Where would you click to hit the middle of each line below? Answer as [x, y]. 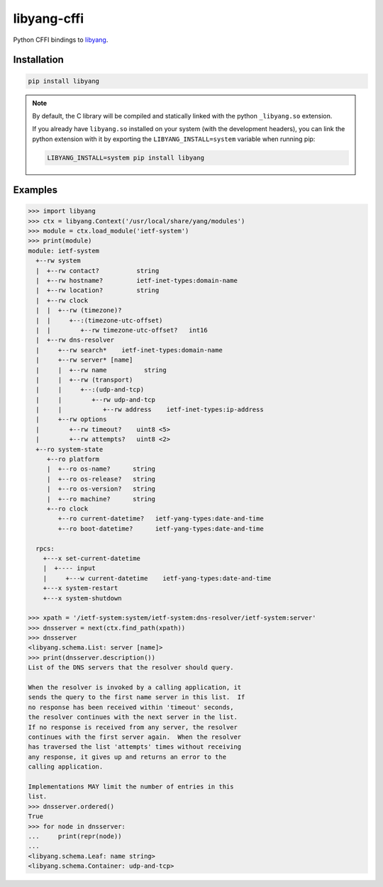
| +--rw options [71, 419]
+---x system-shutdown [82, 598]
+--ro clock [67, 509]
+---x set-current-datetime [92, 558]
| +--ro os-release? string [101, 479]
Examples [35, 190]
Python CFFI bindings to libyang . [61, 40]
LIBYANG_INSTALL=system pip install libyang [126, 157]
